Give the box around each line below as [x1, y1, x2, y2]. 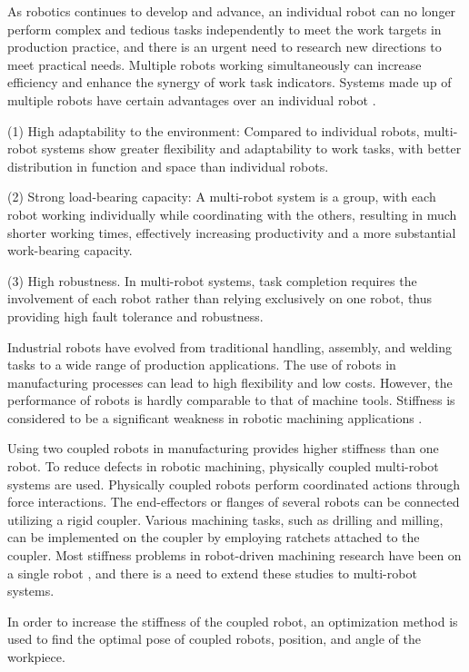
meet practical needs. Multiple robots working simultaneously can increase [7, 54, 422, 74]
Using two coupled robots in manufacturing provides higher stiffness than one [7, 439, 439, 458]
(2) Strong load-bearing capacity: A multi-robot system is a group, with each [7, 187, 436, 206]
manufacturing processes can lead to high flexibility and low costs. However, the [7, 372, 453, 391]
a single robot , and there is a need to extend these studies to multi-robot [7, 563, 417, 582]
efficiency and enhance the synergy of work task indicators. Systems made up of [7, 73, 452, 92]
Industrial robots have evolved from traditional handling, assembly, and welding [7, 337, 452, 356]
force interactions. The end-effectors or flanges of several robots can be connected [7, 492, 460, 511]
